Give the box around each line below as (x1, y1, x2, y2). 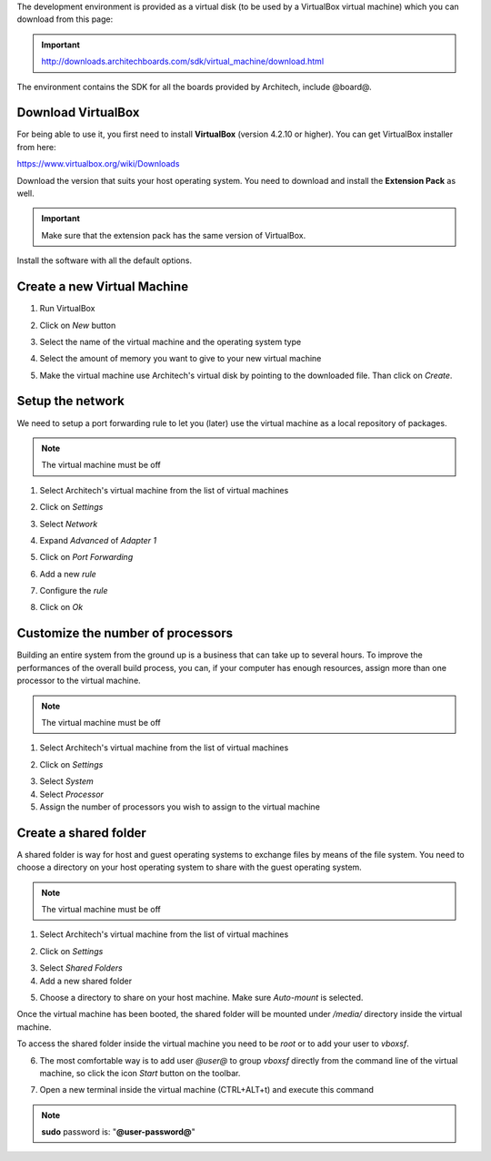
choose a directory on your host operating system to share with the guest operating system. (16, 861, 363, 873)
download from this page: (16, 14, 114, 25)
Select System (39, 776, 95, 787)
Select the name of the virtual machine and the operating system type (39, 336, 302, 347)
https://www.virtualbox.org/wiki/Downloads (16, 158, 180, 169)
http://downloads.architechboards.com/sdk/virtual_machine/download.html (41, 56, 325, 67)
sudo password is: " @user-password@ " (41, 1126, 195, 1137)
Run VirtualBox (39, 303, 95, 314)
